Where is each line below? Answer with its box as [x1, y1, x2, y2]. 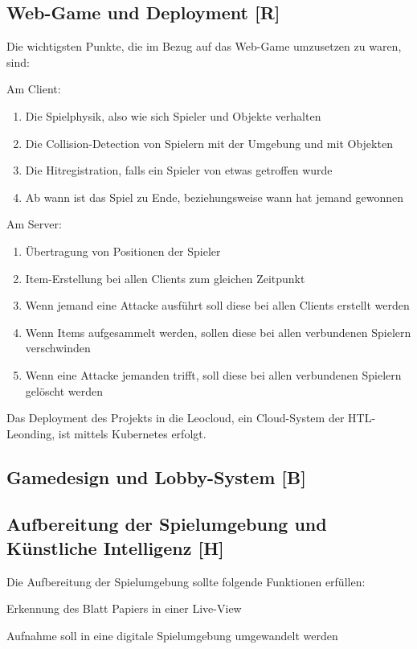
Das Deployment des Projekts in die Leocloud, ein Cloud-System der [6, 409, 345, 426]
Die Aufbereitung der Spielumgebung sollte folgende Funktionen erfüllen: [6, 573, 366, 589]
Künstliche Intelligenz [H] [6, 535, 224, 560]
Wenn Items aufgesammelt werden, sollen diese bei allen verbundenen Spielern [25, 323, 411, 340]
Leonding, [6, 425, 55, 442]
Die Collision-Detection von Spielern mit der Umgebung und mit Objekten [25, 134, 393, 151]
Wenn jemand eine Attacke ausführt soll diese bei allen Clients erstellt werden [25, 297, 410, 314]
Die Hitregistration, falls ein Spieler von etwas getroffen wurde [25, 162, 333, 179]
